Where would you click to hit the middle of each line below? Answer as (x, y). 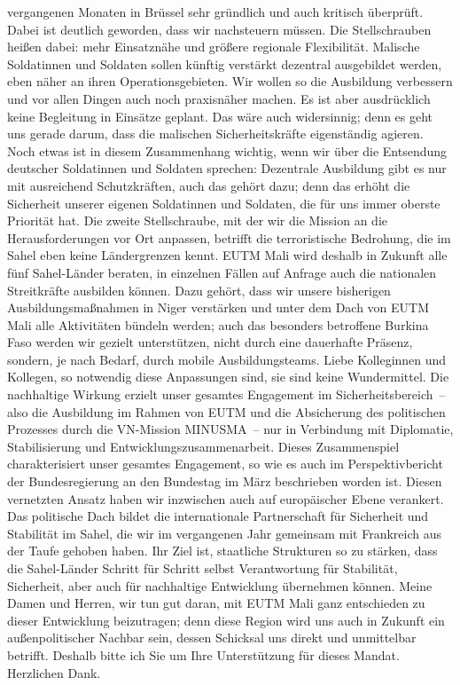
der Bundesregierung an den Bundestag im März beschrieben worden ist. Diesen (225, 481)
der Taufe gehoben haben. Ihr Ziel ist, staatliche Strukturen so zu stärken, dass (222, 551)
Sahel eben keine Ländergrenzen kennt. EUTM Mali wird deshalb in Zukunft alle (227, 255)
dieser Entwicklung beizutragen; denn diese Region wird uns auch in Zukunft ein (226, 620)
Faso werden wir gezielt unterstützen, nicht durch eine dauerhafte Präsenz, (210, 342)
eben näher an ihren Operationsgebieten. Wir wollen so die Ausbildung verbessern (230, 81)
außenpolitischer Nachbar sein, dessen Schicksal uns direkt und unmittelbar (212, 638)
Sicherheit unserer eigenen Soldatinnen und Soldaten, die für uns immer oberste (224, 203)
